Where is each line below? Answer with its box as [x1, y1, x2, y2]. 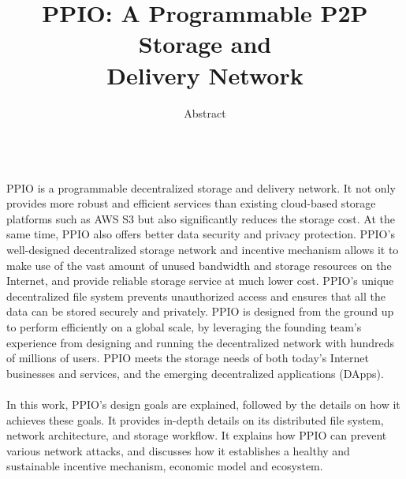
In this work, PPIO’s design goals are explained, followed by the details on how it [6, 396, 400, 412]
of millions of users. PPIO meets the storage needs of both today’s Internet [6, 350, 369, 366]
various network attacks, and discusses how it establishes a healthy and [6, 442, 350, 458]
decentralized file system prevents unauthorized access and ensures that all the [6, 287, 386, 304]
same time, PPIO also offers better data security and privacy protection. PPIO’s [6, 226, 395, 242]
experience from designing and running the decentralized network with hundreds [6, 334, 394, 350]
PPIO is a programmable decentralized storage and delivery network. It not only [6, 179, 396, 196]
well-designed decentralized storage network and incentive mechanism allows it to [6, 241, 399, 258]
